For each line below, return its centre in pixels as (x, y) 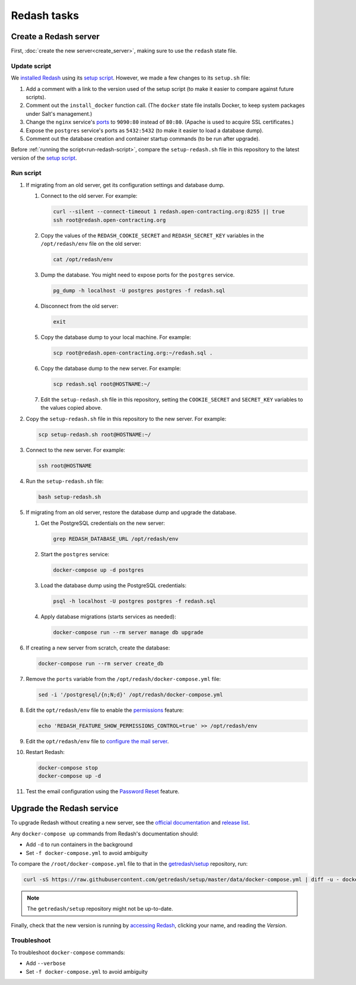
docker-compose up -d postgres (99, 570)
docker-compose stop (68, 768)
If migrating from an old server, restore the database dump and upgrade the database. (131, 512)
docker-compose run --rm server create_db (101, 663)
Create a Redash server (55, 37)
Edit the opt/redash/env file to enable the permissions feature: (105, 710)
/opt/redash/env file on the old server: (91, 244)
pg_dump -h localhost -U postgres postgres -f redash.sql (139, 290)
